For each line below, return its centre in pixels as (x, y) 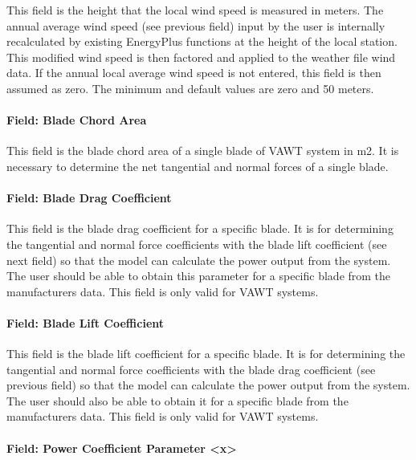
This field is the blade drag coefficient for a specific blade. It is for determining (200, 228)
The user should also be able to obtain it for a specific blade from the (177, 400)
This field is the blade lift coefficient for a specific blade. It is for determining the (206, 354)
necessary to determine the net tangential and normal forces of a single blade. (198, 166)
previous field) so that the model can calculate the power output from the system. (208, 385)
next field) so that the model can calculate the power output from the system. (199, 260)
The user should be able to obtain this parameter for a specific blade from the (199, 276)
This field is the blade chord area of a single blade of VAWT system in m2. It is (203, 151)
